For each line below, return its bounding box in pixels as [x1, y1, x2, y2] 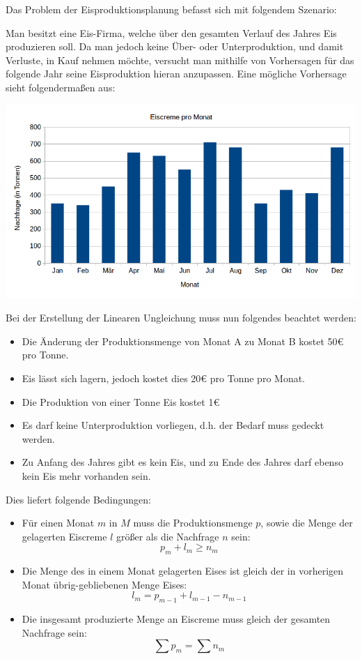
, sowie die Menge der [260, 515, 353, 530]
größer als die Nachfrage [116, 529, 219, 543]
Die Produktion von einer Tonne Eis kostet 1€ [22, 394, 220, 409]
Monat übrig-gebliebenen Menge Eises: [22, 577, 187, 591]
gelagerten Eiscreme [22, 529, 107, 543]
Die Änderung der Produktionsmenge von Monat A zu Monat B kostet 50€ [22, 333, 344, 348]
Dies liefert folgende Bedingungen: [6, 492, 151, 506]
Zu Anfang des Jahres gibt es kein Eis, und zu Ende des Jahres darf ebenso [22, 455, 343, 469]
